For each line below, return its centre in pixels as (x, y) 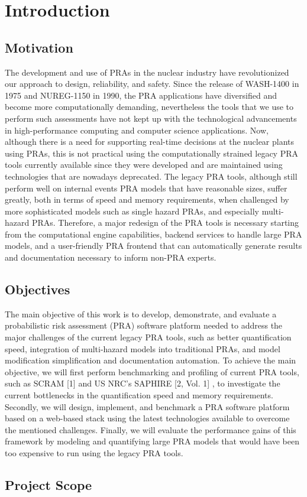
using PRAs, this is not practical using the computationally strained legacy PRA (152, 153)
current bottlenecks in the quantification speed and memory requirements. (139, 395)
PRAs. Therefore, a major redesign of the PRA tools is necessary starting (165, 222)
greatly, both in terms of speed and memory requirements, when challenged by (147, 199)
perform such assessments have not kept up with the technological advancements (151, 118)
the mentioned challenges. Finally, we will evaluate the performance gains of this (151, 429)
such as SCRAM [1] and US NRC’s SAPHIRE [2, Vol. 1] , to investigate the (143, 383)
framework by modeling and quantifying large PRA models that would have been (152, 441)
